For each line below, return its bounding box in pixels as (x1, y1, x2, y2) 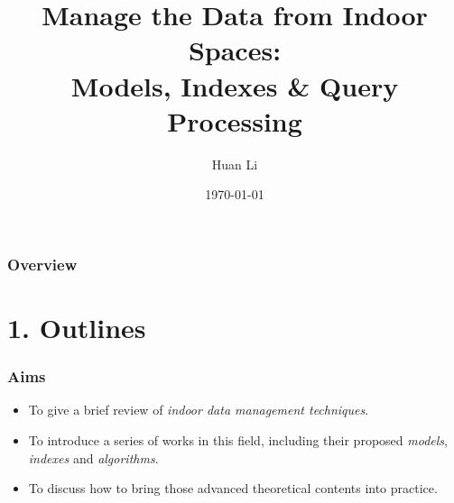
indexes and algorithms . (28, 448, 159, 467)
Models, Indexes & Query (70, 67, 399, 104)
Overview (7, 252, 78, 275)
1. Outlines (7, 308, 146, 345)
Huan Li (211, 154, 258, 173)
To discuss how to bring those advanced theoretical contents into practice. (28, 479, 438, 498)
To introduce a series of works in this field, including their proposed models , (28, 430, 448, 449)
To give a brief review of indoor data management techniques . (28, 400, 369, 419)
